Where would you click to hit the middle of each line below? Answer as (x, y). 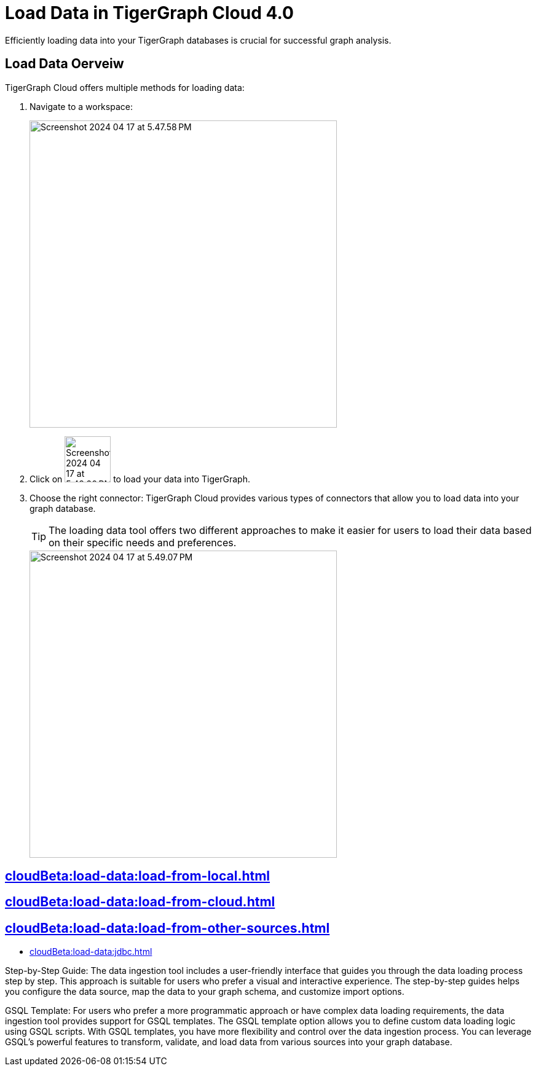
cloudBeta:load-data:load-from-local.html (138, 876)
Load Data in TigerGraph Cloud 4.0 (149, 13)
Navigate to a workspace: (81, 106)
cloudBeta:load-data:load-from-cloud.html (140, 902)
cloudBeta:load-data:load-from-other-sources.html (167, 928)
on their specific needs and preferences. (143, 542)
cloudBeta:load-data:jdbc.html (91, 952)
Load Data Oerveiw (65, 64)
